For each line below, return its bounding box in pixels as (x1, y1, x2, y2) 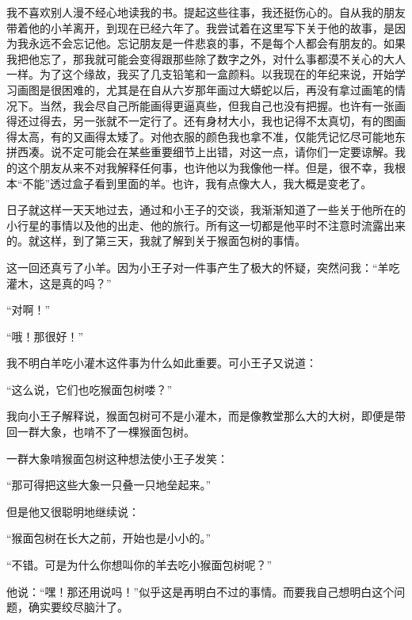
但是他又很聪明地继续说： (6, 503, 139, 519)
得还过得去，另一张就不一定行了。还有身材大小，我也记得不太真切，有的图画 (6, 113, 406, 129)
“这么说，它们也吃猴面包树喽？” (6, 381, 173, 397)
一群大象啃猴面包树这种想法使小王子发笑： (6, 450, 228, 466)
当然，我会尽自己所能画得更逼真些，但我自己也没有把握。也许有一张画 (39, 97, 406, 113)
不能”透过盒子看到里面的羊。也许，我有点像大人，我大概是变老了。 (22, 174, 372, 191)
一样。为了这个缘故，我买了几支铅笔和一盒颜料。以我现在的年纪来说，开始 (6, 66, 395, 82)
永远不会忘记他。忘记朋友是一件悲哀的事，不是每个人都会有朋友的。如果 (28, 35, 406, 52)
